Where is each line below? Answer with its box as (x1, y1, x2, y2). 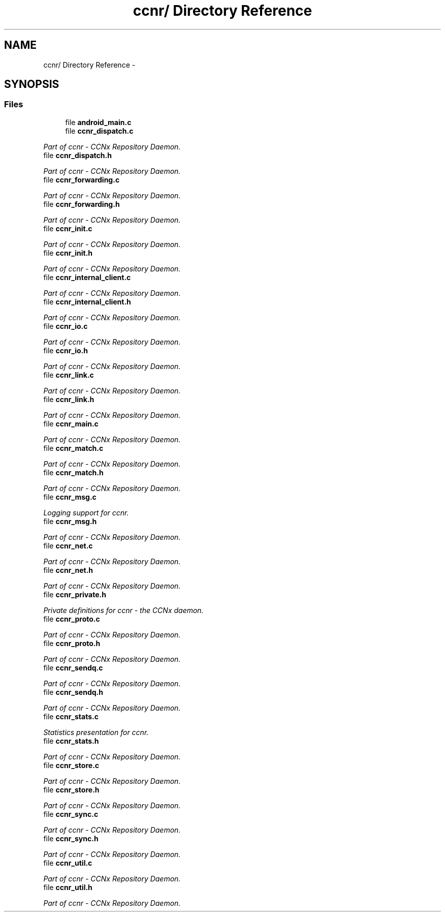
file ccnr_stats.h (43, 736, 99, 745)
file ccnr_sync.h (43, 834, 99, 843)
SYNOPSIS (4, 78, 59, 91)
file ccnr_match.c (43, 443, 104, 452)
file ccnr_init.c (43, 224, 92, 233)
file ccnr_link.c (43, 370, 94, 379)
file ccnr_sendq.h (43, 687, 103, 696)
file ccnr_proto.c (43, 614, 100, 623)
